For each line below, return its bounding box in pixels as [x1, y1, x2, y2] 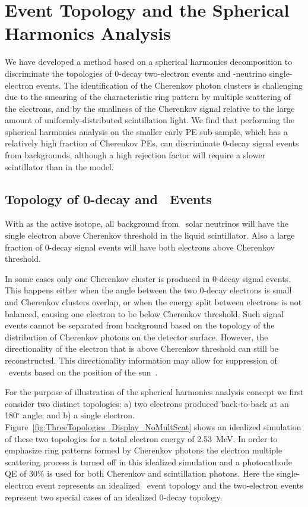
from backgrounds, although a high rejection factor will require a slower [5, 149, 266, 161]
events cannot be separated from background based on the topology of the [5, 319, 275, 331]
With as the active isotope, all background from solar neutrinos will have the [5, 217, 289, 230]
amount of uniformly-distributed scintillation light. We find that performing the [5, 114, 295, 126]
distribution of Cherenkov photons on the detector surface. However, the [5, 330, 268, 343]
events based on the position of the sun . [8, 365, 158, 378]
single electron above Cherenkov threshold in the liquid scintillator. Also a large [5, 229, 295, 242]
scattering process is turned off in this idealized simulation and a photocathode [5, 455, 292, 468]
